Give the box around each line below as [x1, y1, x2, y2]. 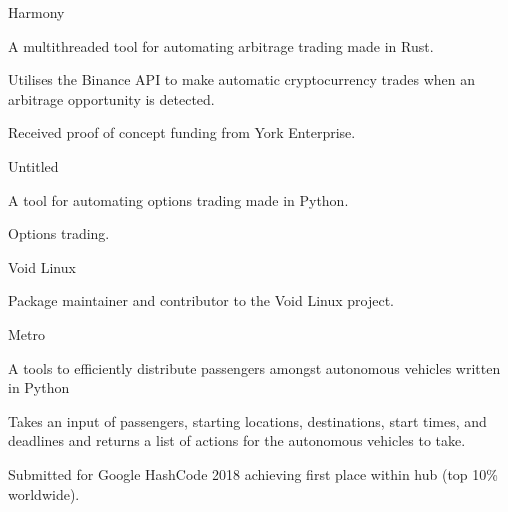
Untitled [8, 155, 59, 176]
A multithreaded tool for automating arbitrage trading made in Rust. [8, 35, 434, 56]
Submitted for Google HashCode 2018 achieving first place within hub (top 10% [8, 463, 498, 484]
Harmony [8, 2, 65, 22]
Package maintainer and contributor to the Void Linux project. [8, 290, 394, 311]
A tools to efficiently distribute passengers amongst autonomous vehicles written [8, 357, 501, 378]
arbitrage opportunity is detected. [8, 88, 215, 109]
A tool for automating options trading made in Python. [8, 189, 349, 210]
